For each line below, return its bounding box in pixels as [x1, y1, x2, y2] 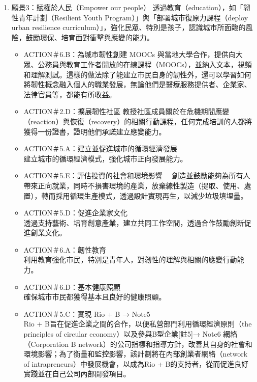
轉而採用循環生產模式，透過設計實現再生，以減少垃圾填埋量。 [41, 190, 248, 201]
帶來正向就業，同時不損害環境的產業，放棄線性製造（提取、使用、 [23, 180, 244, 190]
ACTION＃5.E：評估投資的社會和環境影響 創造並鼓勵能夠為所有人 [23, 170, 250, 181]
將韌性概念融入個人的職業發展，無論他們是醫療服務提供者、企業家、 [23, 79, 251, 90]
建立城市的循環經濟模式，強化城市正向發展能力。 [23, 153, 187, 163]
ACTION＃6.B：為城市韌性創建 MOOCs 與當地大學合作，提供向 [23, 49, 236, 60]
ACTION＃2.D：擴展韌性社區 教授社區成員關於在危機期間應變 [23, 106, 230, 117]
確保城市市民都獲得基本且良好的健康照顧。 [23, 291, 166, 302]
